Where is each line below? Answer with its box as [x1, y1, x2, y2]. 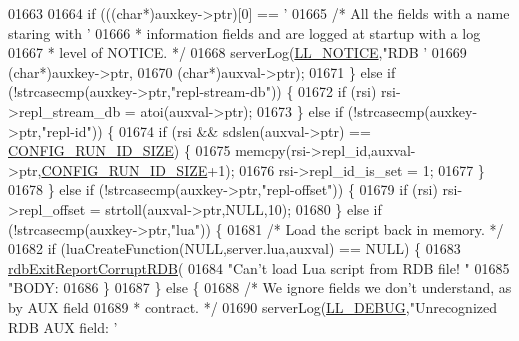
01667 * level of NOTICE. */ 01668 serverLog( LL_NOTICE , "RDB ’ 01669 [8, 42, 467, 63]
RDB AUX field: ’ [8, 316, 118, 337]
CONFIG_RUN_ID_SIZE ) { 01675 [8, 140, 231, 161]
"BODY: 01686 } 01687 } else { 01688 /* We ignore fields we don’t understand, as [8, 277, 512, 298]
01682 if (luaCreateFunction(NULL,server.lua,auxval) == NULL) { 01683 [8, 238, 461, 259]
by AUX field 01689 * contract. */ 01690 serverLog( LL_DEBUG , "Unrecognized [8, 296, 497, 317]
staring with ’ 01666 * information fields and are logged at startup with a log [8, 22, 481, 43]
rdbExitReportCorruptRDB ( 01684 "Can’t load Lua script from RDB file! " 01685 [8, 257, 510, 278]
